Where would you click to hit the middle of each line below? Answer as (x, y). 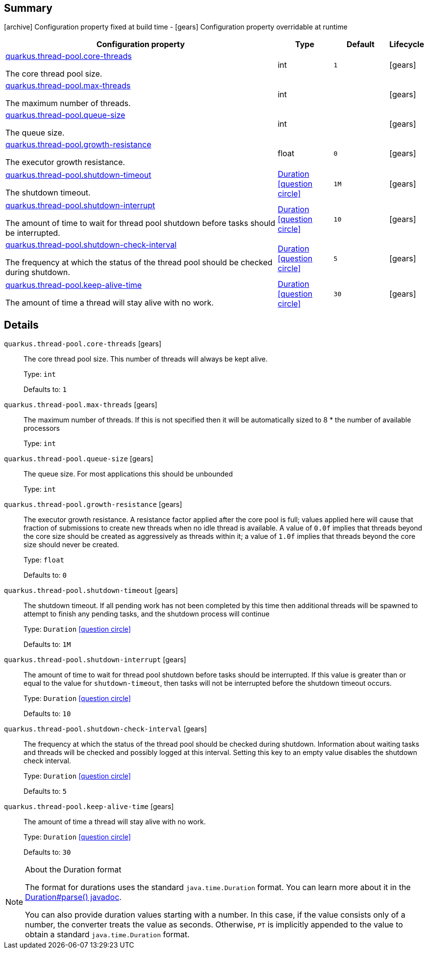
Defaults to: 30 (47, 852)
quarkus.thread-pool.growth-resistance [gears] (93, 505)
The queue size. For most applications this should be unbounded (128, 474)
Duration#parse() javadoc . (73, 897)
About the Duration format (73, 870)
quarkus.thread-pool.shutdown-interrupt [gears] (95, 660)
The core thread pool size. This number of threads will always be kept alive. (146, 359)
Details (21, 325)
